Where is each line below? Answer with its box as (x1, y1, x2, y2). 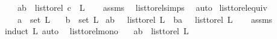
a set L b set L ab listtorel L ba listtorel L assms (17, 13, 273, 25)
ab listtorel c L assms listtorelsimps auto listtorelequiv (17, 1, 267, 13)
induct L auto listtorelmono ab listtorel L (5, 25, 189, 37)
